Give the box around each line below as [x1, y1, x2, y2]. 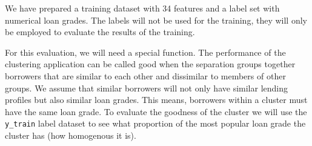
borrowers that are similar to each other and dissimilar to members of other [5, 69, 286, 82]
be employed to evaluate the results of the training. [5, 25, 195, 38]
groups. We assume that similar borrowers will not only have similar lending [5, 81, 288, 94]
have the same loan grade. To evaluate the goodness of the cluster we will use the [5, 105, 307, 118]
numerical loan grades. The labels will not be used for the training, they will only [5, 13, 307, 26]
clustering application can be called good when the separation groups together [5, 58, 296, 70]
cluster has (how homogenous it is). [5, 129, 136, 141]
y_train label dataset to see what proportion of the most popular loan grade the [5, 117, 306, 130]
